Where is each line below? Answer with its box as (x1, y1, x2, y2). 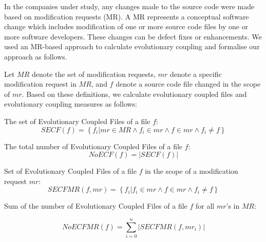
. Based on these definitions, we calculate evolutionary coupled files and (22, 88, 247, 99)
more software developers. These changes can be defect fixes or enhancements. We (4, 31, 262, 42)
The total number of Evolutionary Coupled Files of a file (4, 140, 183, 151)
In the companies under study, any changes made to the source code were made (4, 1, 255, 11)
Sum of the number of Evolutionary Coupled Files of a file (4, 200, 187, 211)
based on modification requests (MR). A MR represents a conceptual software (4, 11, 249, 22)
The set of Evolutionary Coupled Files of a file (4, 115, 150, 126)
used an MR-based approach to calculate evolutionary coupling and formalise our (4, 41, 260, 52)
